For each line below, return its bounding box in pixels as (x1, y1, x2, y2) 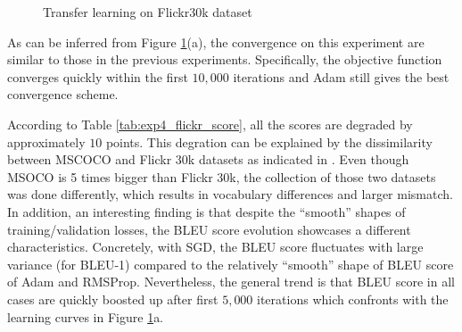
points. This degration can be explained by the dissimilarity (105, 132, 433, 151)
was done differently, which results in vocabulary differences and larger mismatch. (7, 185, 453, 203)
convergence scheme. (7, 85, 119, 104)
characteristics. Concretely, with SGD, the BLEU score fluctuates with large (7, 237, 424, 256)
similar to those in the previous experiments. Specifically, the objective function (7, 50, 442, 69)
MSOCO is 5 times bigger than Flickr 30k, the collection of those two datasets (7, 167, 436, 186)
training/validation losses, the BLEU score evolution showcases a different (7, 220, 411, 238)
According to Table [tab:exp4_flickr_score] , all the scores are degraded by (7, 114, 413, 133)
